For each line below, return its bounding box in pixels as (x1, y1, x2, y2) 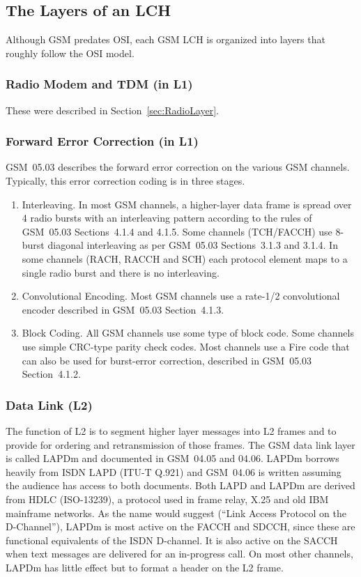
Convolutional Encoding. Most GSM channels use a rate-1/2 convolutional (22, 288, 340, 303)
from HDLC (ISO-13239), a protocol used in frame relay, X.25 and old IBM (6, 491, 329, 506)
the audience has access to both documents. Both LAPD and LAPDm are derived (6, 478, 355, 493)
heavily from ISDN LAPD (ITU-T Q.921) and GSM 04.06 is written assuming (6, 464, 341, 479)
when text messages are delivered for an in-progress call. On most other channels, (6, 546, 353, 561)
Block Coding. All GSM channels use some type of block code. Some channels (22, 325, 354, 340)
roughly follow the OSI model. (6, 45, 135, 60)
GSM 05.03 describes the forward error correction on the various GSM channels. (6, 160, 350, 174)
